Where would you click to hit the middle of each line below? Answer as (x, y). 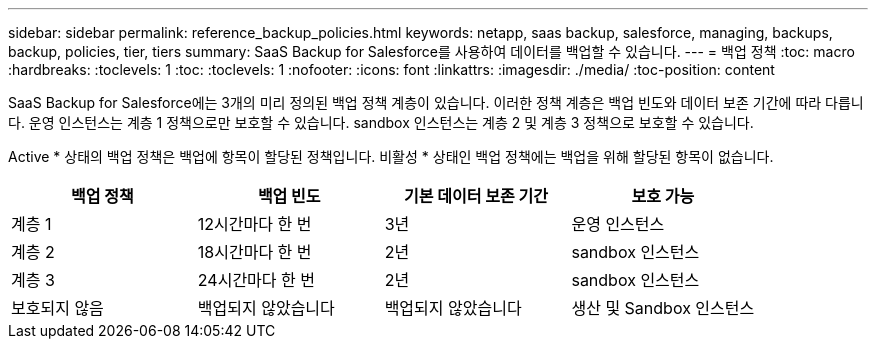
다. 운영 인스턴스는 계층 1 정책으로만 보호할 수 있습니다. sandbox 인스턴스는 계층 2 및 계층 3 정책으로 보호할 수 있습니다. (381, 122)
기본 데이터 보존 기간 (476, 196)
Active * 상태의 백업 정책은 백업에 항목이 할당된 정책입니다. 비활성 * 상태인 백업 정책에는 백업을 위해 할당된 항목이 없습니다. (391, 156)
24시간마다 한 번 (256, 280)
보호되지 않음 (57, 308)
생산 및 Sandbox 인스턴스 (663, 308)
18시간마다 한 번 (254, 252)
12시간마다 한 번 (254, 224)
